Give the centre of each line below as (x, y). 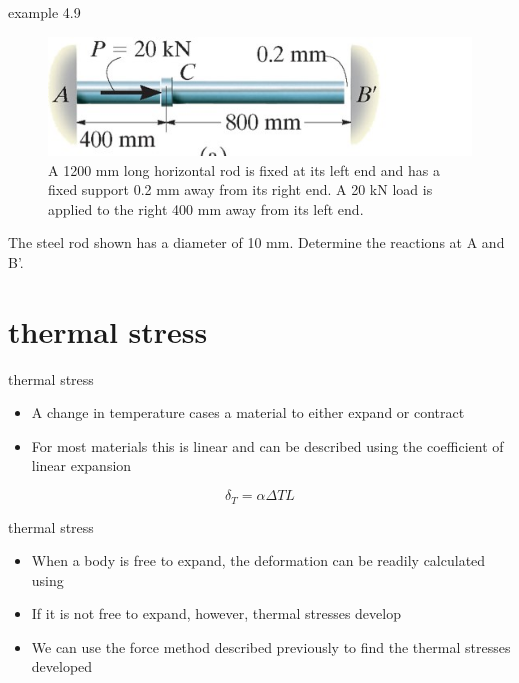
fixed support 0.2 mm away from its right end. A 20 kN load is (240, 189)
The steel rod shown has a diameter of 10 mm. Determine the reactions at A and (256, 242)
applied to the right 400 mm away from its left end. (206, 208)
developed (62, 666)
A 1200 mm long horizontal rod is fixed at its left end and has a (244, 169)
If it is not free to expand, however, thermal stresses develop (216, 613)
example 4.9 (44, 12)
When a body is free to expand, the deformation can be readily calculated (258, 560)
